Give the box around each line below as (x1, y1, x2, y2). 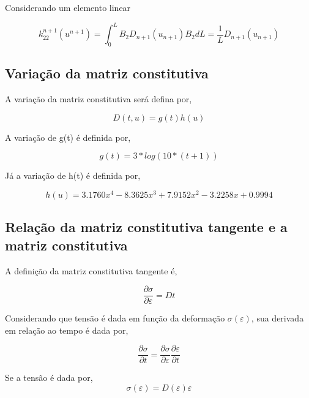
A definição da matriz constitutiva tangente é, (5, 264, 177, 277)
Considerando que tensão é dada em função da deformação (5, 312, 225, 325)
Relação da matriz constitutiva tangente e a (5, 217, 288, 236)
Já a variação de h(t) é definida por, (5, 169, 141, 182)
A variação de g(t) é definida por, (5, 130, 131, 143)
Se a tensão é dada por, (5, 371, 93, 384)
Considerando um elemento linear (5, 1, 131, 13)
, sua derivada (251, 312, 304, 325)
